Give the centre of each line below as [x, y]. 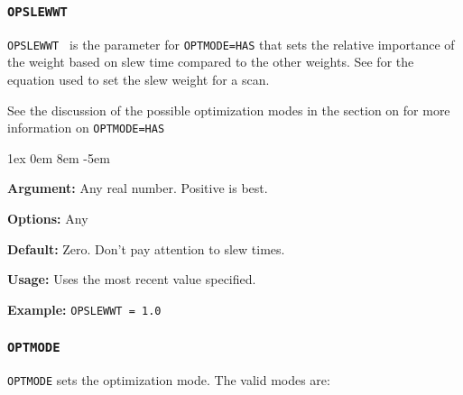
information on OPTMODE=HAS [86, 128]
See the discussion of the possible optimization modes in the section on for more [229, 110]
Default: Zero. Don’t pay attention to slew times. [146, 248]
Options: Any [48, 219]
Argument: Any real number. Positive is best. [138, 188]
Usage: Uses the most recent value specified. [132, 279]
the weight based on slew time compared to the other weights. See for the [211, 62]
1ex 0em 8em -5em [59, 157]
